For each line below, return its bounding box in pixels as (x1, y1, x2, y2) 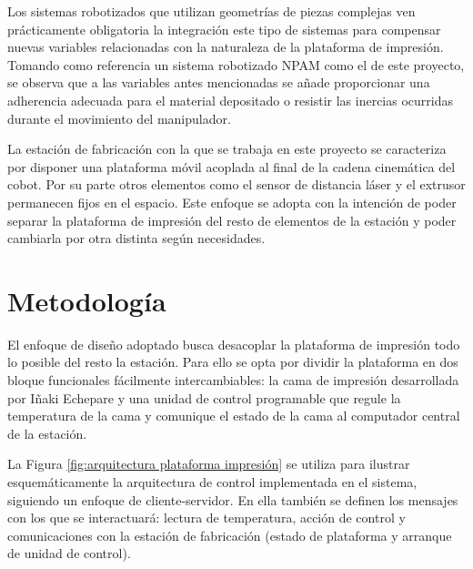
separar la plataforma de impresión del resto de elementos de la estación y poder (7, 210, 457, 229)
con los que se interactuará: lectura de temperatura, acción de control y (7, 508, 406, 527)
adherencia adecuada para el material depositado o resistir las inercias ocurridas (7, 90, 453, 109)
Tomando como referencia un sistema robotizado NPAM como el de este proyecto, (7, 55, 465, 74)
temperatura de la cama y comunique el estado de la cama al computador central (7, 406, 460, 425)
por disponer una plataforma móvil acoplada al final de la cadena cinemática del (7, 157, 456, 176)
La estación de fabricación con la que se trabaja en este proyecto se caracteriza (7, 139, 447, 158)
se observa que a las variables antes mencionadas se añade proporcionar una (7, 73, 430, 92)
